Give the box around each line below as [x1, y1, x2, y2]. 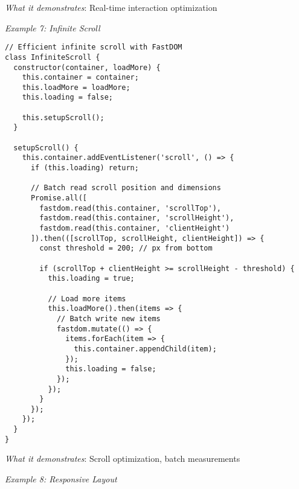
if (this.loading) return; [30, 164, 139, 173]
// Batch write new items [56, 314, 161, 323]
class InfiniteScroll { [5, 53, 100, 62]
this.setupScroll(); [22, 113, 104, 122]
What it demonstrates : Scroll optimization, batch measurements [5, 452, 240, 465]
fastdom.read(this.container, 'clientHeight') [39, 224, 230, 232]
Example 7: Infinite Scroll [5, 21, 100, 34]
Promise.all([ [30, 194, 88, 203]
